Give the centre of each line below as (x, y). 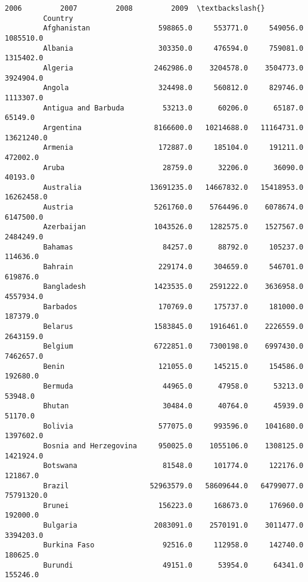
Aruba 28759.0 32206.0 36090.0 (173, 167)
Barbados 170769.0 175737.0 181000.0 (173, 307)
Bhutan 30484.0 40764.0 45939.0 (173, 406)
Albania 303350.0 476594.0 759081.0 (173, 48)
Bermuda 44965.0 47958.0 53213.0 (173, 386)
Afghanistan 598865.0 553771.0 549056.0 (173, 28)
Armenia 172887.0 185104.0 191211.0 (173, 148)
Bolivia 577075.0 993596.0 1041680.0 (173, 426)
